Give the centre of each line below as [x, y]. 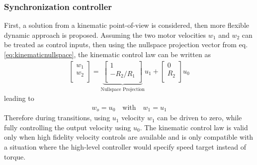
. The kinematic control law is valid [194, 127]
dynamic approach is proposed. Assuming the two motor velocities [105, 35]
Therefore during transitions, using [57, 118]
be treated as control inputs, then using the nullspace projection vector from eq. [126, 44]
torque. [15, 156]
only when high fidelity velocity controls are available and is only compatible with [129, 137]
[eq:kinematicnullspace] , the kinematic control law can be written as [107, 54]
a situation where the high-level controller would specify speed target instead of [125, 147]
